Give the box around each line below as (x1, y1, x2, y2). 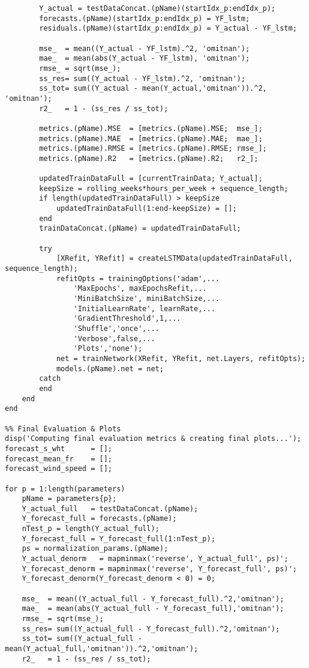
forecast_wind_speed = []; (5, 464, 112, 473)
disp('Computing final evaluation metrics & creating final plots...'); (5, 434, 301, 443)
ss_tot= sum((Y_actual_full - (22, 634, 143, 643)
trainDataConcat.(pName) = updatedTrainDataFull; (39, 224, 241, 233)
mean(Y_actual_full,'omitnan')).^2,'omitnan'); (5, 645, 199, 653)
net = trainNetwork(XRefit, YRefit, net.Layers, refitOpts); (56, 354, 306, 363)
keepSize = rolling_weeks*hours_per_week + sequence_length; (39, 184, 289, 193)
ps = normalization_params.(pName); (22, 544, 169, 553)
